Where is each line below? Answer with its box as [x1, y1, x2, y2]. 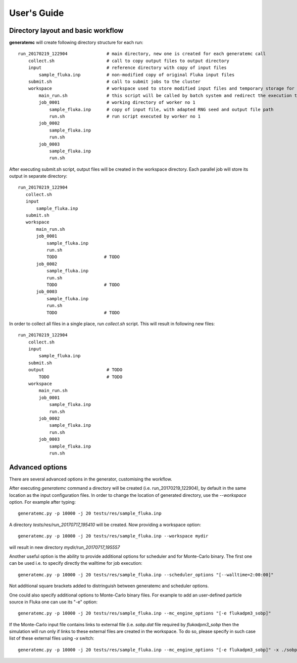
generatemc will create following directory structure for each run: [9, 40, 144, 46]
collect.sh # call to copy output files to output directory [28, 58, 230, 64]
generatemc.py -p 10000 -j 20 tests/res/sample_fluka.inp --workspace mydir [18, 533, 209, 539]
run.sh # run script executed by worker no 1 [49, 113, 201, 119]
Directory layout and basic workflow [9, 26, 124, 35]
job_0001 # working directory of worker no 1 [39, 100, 196, 105]
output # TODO [28, 367, 123, 373]
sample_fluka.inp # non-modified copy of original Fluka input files [39, 72, 235, 77]
